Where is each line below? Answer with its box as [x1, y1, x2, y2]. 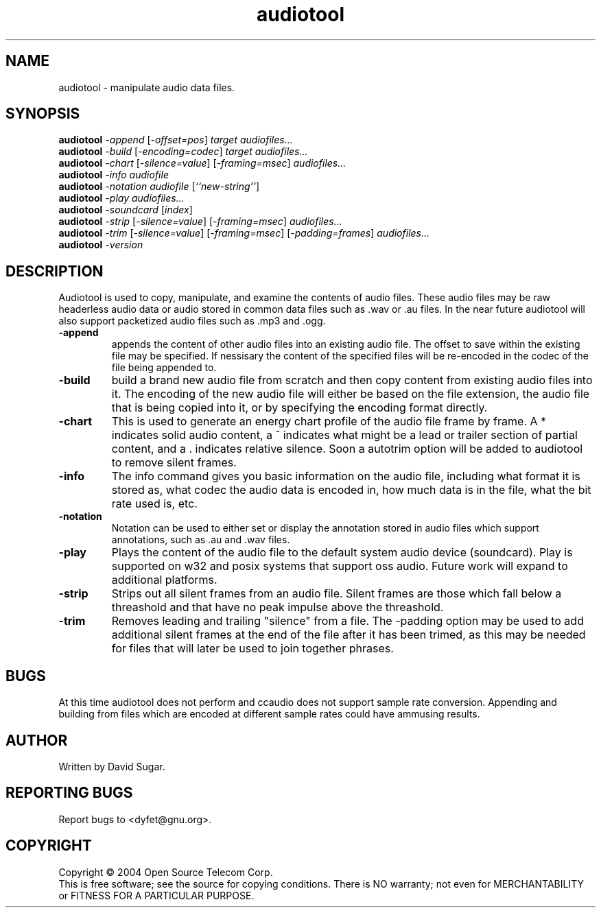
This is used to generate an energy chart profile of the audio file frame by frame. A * [111, 414, 547, 429]
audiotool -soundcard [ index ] [58, 204, 193, 216]
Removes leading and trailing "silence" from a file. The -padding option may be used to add [111, 614, 584, 628]
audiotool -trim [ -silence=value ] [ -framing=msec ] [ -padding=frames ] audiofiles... [58, 227, 430, 239]
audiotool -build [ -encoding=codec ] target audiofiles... [58, 145, 308, 158]
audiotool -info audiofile [58, 169, 169, 181]
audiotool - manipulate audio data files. [58, 81, 235, 93]
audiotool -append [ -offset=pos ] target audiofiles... [58, 134, 293, 146]
